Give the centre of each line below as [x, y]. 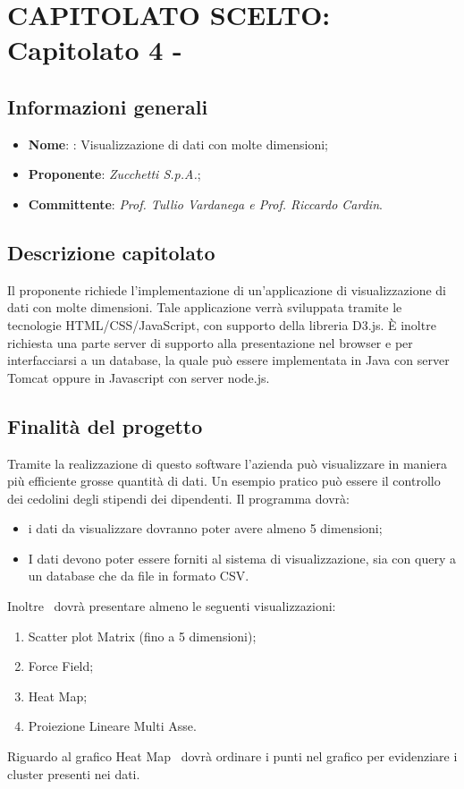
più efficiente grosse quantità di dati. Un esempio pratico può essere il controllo [224, 481]
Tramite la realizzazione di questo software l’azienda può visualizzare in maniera [227, 463]
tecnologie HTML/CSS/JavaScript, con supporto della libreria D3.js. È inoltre [222, 324]
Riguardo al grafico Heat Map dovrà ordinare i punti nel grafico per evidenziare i [232, 756]
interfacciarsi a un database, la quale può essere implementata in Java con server [228, 360]
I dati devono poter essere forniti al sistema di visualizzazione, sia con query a [242, 558]
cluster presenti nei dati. [74, 773]
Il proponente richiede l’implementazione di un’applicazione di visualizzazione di [227, 289]
